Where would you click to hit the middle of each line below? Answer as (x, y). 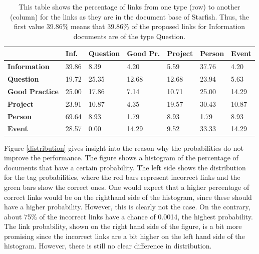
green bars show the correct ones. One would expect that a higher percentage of (127, 187)
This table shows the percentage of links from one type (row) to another (129, 7)
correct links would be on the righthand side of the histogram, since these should (128, 197)
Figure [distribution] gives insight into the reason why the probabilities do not (124, 148)
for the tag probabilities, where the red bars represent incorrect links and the (122, 177)
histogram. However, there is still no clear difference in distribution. (108, 246)
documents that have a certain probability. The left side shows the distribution (125, 167)
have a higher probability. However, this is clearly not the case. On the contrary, (127, 207)
